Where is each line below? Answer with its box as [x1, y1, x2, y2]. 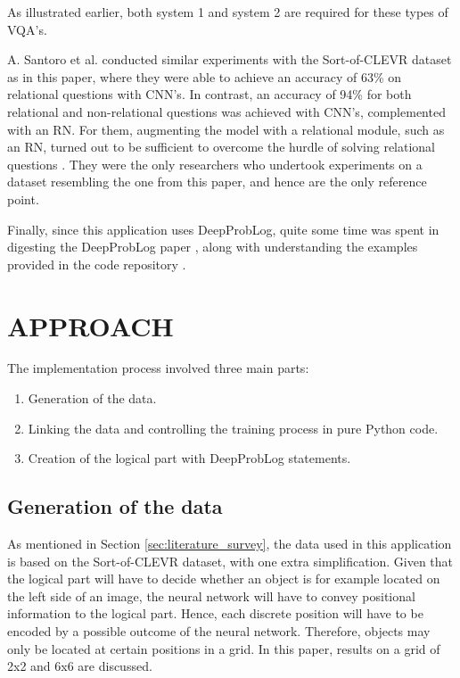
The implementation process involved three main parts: [7, 359, 309, 377]
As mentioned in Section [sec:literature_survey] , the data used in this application [7, 534, 452, 553]
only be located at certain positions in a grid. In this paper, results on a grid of [7, 639, 440, 657]
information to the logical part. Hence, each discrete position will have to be [7, 604, 423, 623]
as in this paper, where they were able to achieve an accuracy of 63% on [7, 67, 402, 86]
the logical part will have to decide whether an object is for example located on [7, 569, 440, 588]
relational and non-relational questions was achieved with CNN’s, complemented [7, 102, 446, 120]
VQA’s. [7, 20, 47, 38]
